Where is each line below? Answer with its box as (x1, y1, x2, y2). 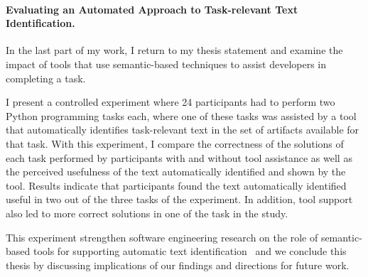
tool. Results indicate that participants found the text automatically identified (6, 178, 347, 192)
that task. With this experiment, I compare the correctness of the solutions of (6, 136, 344, 151)
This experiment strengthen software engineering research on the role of (6, 229, 318, 244)
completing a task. (6, 70, 86, 85)
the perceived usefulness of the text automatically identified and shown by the (6, 164, 346, 179)
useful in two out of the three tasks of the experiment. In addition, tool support (6, 192, 353, 207)
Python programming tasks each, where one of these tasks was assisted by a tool (6, 108, 357, 123)
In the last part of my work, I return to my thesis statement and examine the (6, 43, 343, 58)
